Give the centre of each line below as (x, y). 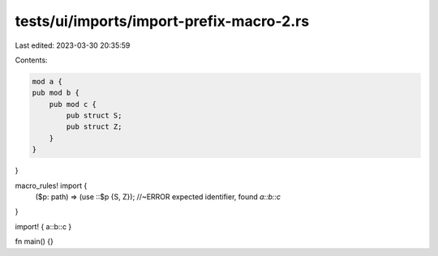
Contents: (31, 60)
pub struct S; (94, 116)
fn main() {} (34, 241)
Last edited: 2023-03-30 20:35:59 (73, 45)
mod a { (47, 81)
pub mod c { (73, 104)
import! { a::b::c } (43, 226)
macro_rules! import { (51, 186)
